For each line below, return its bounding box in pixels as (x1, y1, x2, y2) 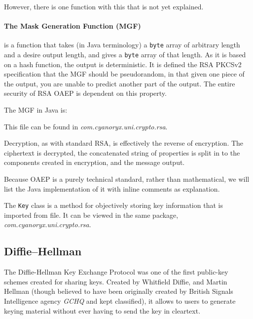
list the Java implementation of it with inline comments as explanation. (4, 183, 220, 194)
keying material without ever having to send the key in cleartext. (4, 305, 201, 316)
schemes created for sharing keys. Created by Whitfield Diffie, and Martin (4, 276, 227, 286)
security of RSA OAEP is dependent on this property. (4, 88, 167, 98)
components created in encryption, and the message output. (4, 157, 185, 167)
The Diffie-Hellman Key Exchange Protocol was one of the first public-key (4, 267, 228, 277)
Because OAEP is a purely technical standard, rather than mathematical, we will (4, 174, 250, 184)
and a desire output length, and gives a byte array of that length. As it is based (4, 49, 246, 60)
